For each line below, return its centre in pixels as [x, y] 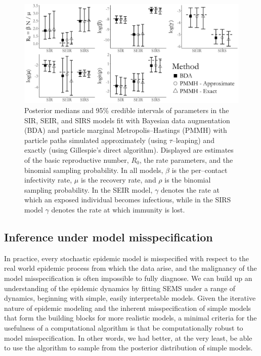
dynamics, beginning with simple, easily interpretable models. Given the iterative [130, 298]
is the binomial [188, 180]
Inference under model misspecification [108, 237]
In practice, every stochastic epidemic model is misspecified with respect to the [126, 258]
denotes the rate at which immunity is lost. [118, 209]
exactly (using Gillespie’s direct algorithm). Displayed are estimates [129, 150]
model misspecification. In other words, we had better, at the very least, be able [128, 337]
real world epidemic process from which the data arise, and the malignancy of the [130, 268]
